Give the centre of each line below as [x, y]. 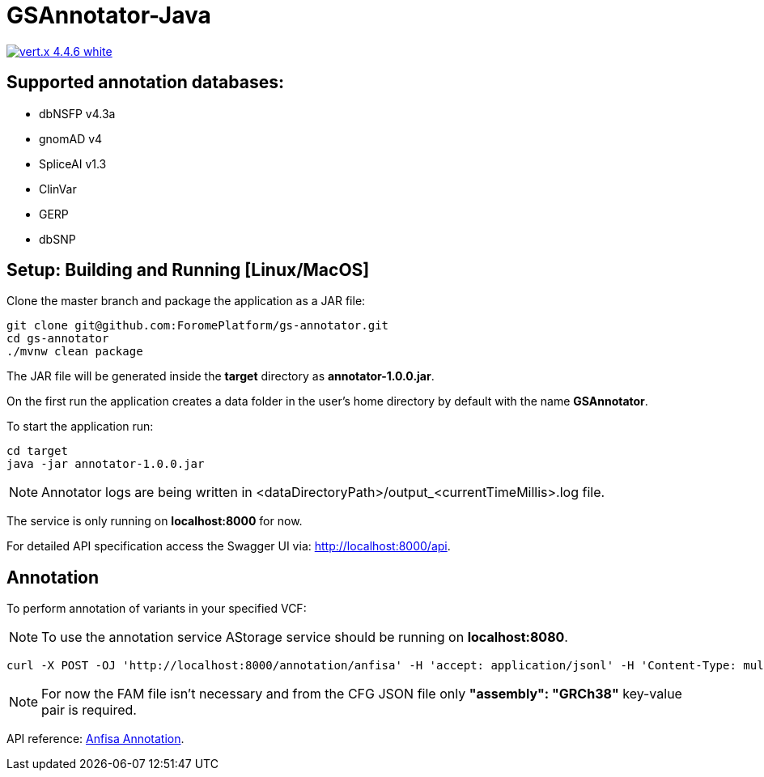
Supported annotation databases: [145, 83]
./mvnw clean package [75, 352]
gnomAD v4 [71, 138]
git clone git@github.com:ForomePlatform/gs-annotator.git [198, 326]
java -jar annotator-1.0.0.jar [106, 464]
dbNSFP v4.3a [77, 113]
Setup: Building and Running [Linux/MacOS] [188, 270]
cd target [37, 451]
